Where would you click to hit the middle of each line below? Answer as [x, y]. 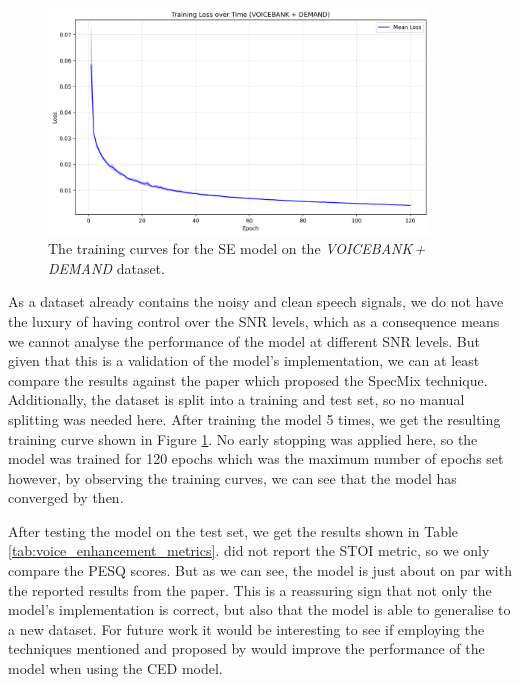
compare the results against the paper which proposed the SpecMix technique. [248, 379]
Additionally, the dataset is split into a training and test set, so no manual [236, 399]
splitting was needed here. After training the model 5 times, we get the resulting [254, 418]
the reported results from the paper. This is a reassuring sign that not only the [250, 589]
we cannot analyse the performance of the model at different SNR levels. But [244, 340]
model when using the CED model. [115, 668]
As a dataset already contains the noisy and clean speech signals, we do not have [256, 301]
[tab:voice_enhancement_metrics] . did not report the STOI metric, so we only [249, 550]
